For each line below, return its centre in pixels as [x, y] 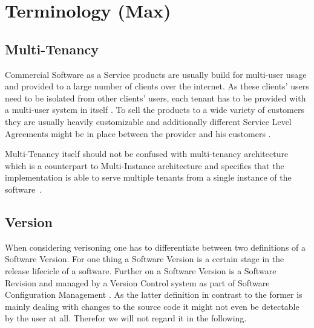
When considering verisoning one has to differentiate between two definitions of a [155, 247]
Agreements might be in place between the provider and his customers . [138, 133]
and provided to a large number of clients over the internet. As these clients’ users [157, 86]
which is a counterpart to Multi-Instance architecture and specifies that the [145, 165]
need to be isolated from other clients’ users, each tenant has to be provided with [155, 98]
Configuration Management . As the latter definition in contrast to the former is [154, 294]
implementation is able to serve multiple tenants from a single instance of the [148, 177]
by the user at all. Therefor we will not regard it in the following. [126, 318]
